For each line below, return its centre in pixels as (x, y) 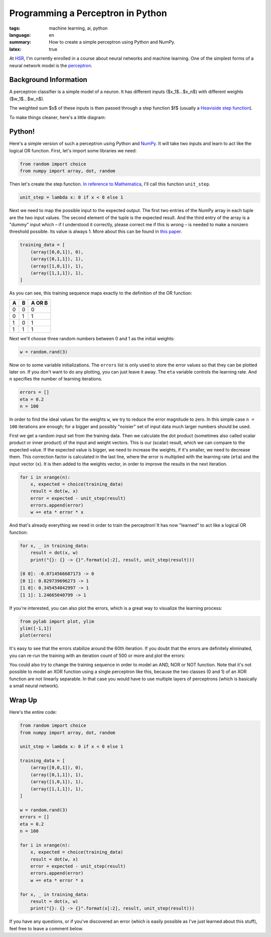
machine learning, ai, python (78, 28)
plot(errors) (36, 635)
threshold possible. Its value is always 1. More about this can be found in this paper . (96, 232)
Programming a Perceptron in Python (88, 13)
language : (20, 35)
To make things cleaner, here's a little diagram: (57, 117)
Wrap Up (23, 700)
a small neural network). (34, 686)
